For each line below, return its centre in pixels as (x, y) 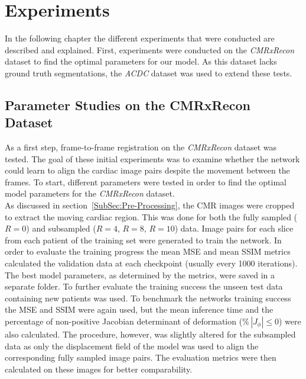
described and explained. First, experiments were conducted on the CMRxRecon (149, 49)
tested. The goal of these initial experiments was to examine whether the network (152, 158)
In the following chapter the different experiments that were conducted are (140, 38)
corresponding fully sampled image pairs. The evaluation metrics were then (141, 357)
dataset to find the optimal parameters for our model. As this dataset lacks (141, 61)
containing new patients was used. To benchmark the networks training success (148, 298)
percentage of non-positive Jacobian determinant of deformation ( (124, 321)
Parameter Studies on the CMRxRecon (128, 105)
